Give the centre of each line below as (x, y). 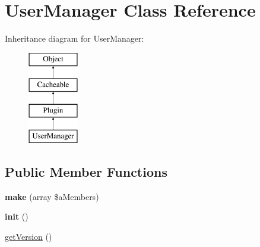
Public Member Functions (86, 171)
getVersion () (28, 236)
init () (17, 216)
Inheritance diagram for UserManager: (74, 38)
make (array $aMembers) (52, 196)
